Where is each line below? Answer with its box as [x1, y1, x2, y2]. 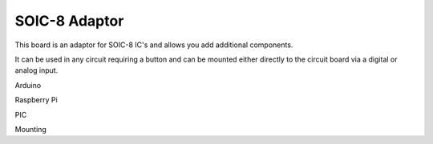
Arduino [14, 80, 42, 90]
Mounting [14, 124, 47, 134]
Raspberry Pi [14, 95, 58, 105]
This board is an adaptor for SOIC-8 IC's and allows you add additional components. [14, 40, 293, 50]
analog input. [14, 66, 59, 75]
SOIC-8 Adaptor [14, 12, 124, 30]
